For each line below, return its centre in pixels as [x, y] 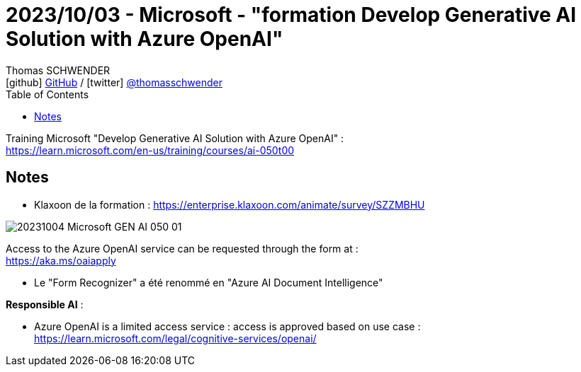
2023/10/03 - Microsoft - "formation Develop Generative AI [291, 15]
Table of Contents [47, 94]
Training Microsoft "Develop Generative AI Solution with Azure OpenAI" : [175, 138]
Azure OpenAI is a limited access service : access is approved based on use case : [227, 326]
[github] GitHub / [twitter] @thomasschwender [114, 82]
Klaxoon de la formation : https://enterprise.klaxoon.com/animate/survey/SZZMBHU [230, 204]
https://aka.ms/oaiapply [61, 260]
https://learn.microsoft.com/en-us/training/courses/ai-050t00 [150, 150]
